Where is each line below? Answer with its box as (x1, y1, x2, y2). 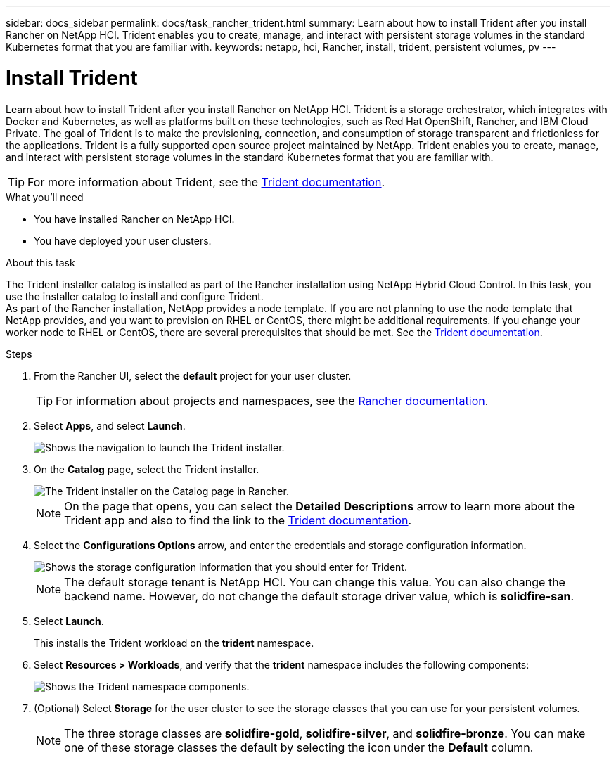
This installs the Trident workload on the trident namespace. (34, 636, 314, 649)
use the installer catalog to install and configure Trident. (6, 290, 264, 302)
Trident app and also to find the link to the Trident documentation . (64, 513, 412, 527)
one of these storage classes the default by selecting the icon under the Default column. (64, 740, 534, 754)
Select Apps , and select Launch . (34, 419, 186, 432)
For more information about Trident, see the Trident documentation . (27, 174, 385, 189)
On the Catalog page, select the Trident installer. (34, 463, 259, 475)
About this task (6, 256, 75, 269)
